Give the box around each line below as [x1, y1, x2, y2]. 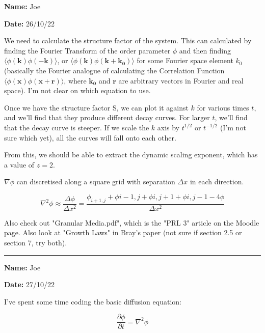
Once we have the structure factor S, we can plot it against [4, 102, 189, 113]
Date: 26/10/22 [4, 18, 55, 29]
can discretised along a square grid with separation [16, 176, 175, 187]
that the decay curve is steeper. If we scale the [4, 122, 149, 132]
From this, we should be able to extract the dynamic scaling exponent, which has [4, 149, 258, 160]
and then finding [179, 45, 231, 55]
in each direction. [190, 176, 244, 187]
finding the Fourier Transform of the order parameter [4, 45, 171, 55]
